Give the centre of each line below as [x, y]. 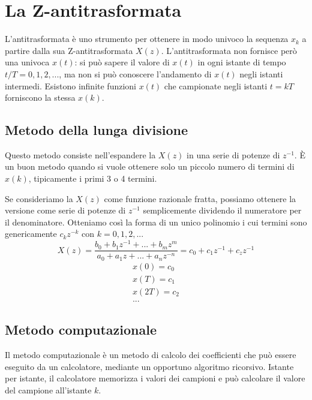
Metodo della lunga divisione [97, 130]
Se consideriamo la [39, 198]
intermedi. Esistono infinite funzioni [70, 85]
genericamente [31, 234]
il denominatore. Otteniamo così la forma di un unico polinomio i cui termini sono [156, 222]
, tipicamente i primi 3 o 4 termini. [93, 178]
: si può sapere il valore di [122, 62]
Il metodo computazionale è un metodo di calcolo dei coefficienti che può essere [151, 354]
